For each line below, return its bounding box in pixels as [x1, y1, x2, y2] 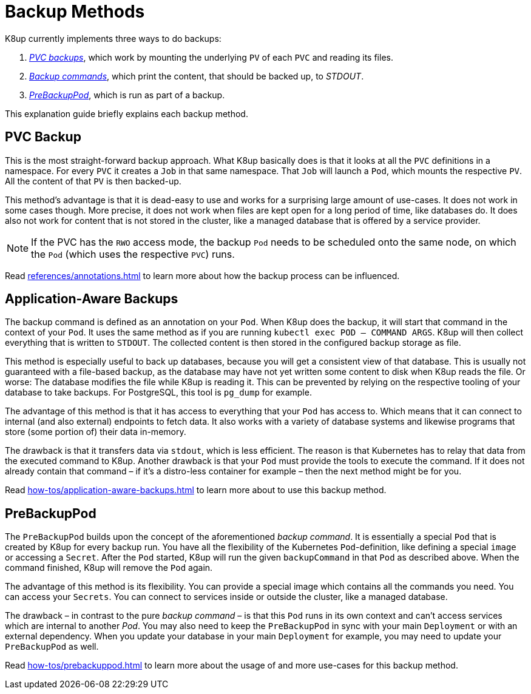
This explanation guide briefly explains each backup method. [5, 108, 248, 119]
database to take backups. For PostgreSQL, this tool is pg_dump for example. [5, 387, 312, 398]
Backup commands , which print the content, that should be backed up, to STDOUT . [29, 70, 364, 81]
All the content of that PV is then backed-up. [5, 175, 181, 186]
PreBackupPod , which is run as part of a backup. [29, 89, 225, 100]
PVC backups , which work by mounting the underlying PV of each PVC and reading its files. [29, 52, 393, 62]
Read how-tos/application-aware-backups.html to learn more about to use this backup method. [5, 485, 387, 496]
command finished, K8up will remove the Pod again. [5, 562, 213, 573]
